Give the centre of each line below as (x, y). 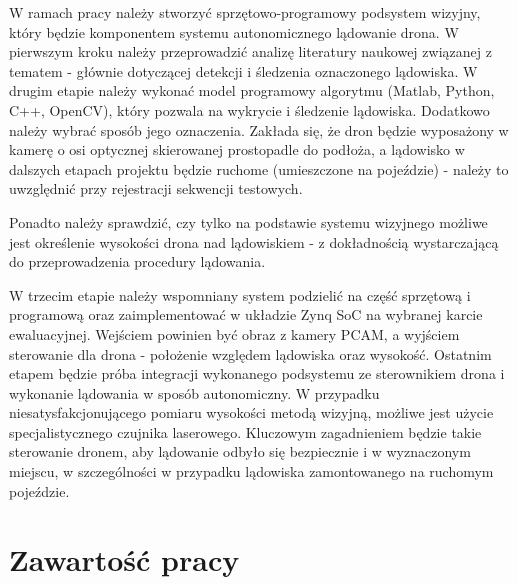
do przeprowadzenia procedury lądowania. (137, 261)
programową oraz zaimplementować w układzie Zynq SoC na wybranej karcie (246, 314)
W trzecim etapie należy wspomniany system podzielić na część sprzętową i (240, 294)
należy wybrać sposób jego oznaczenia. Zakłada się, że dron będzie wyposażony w (259, 129)
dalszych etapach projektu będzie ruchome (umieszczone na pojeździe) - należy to (259, 168)
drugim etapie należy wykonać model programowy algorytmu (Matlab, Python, (252, 90)
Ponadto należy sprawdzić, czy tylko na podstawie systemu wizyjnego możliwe (248, 221)
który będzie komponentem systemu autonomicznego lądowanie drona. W (234, 31)
